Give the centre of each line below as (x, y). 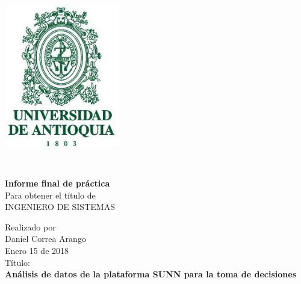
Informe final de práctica (57, 183)
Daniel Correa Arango (45, 239)
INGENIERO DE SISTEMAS (60, 207)
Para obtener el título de (50, 195)
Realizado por (30, 227)
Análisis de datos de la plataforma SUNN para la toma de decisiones (150, 274)
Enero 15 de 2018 (37, 251)
